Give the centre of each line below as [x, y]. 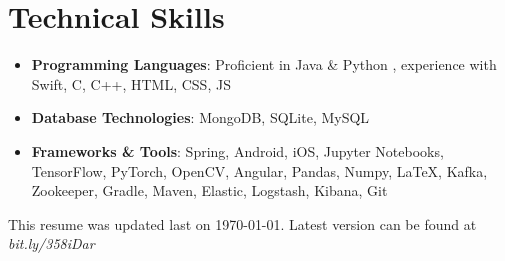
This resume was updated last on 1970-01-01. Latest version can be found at [242, 223]
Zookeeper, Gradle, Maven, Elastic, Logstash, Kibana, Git [209, 190]
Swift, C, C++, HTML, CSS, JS [131, 83]
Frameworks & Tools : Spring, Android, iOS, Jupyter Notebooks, [237, 150]
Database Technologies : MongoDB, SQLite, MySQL [200, 117]
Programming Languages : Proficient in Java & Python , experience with [264, 64]
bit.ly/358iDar [51, 243]
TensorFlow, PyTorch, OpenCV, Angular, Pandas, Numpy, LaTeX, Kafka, [259, 170]
